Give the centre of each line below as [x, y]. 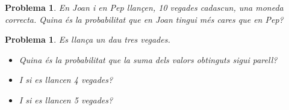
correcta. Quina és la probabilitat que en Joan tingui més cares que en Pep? [144, 19]
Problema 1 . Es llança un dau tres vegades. [88, 39]
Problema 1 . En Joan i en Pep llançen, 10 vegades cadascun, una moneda [144, 7]
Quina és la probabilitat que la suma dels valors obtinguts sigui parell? [148, 59]
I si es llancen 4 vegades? [66, 80]
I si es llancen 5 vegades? [66, 99]
